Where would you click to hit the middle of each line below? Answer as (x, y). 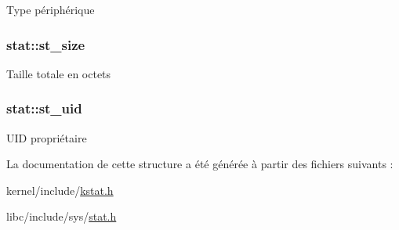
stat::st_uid (44, 108)
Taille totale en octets (59, 73)
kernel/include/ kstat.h (60, 190)
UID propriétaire (47, 137)
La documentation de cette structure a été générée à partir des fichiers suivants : (200, 164)
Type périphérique (51, 9)
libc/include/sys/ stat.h (62, 216)
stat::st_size (46, 44)
